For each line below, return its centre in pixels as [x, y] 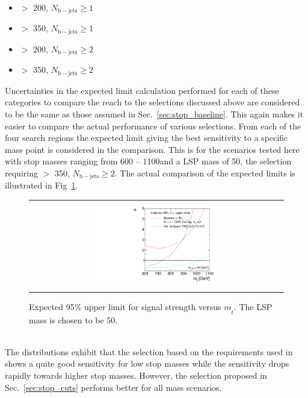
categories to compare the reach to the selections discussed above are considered [152, 102]
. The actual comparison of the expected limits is [205, 173]
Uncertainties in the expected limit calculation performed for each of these [142, 90]
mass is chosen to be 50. [73, 319]
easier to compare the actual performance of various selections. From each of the [153, 126]
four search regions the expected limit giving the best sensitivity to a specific [146, 138]
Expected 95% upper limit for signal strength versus [125, 306]
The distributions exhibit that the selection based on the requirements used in [149, 351]
